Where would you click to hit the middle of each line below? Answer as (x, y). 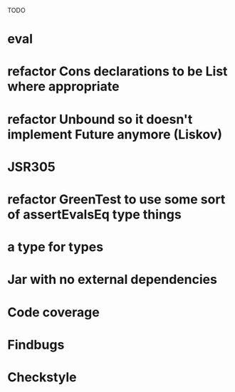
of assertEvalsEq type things (94, 214)
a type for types (56, 247)
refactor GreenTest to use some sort (116, 199)
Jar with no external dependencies (112, 280)
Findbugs (36, 345)
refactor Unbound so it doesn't (100, 119)
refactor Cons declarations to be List (117, 71)
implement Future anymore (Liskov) (115, 134)
